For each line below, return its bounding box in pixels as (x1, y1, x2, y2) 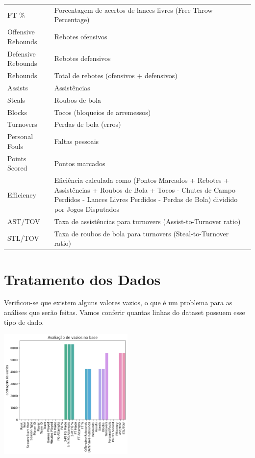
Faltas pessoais (54, 136, 99, 146)
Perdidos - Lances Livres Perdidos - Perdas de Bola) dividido (54, 194, 238, 204)
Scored (7, 163, 27, 173)
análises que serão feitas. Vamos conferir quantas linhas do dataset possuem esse (4, 307, 245, 317)
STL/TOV (7, 233, 39, 243)
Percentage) (54, 14, 90, 25)
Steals (7, 94, 25, 105)
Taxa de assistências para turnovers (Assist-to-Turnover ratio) (54, 216, 241, 226)
